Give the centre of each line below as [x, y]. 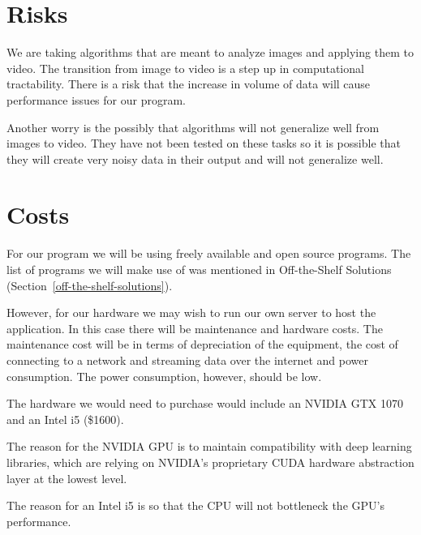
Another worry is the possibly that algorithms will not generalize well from [193, 127]
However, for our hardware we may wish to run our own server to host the [191, 312]
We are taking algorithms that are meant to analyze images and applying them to [210, 52]
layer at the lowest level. [67, 478]
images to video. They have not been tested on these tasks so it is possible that [204, 143]
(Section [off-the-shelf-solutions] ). [90, 285]
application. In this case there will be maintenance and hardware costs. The [195, 328]
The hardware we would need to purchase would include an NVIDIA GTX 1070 [205, 403]
